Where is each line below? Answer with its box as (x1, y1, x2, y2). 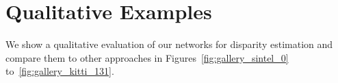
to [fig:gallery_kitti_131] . (5, 64, 114, 78)
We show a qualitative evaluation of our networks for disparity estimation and (5, 37, 333, 51)
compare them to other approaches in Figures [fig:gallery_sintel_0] (5, 50, 289, 64)
